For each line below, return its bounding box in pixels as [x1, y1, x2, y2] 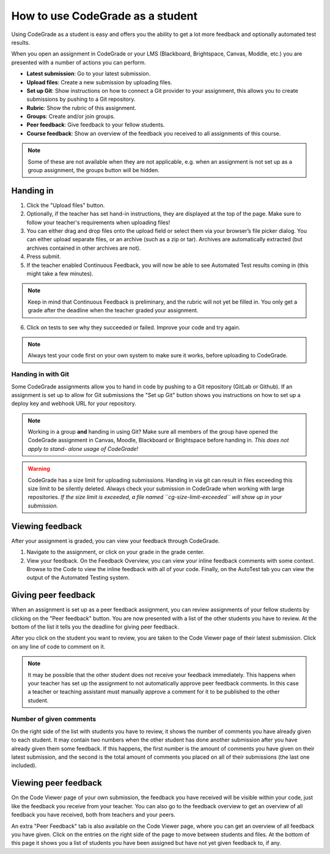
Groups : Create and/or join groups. [26, 113, 116, 120]
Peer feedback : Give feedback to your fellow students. [26, 121, 165, 128]
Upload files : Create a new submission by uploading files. [26, 78, 172, 86]
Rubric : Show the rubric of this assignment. [26, 104, 137, 111]
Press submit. [26, 253, 61, 260]
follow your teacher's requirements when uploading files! [26, 219, 170, 226]
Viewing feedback [11, 521, 82, 531]
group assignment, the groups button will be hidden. [28, 167, 160, 174]
